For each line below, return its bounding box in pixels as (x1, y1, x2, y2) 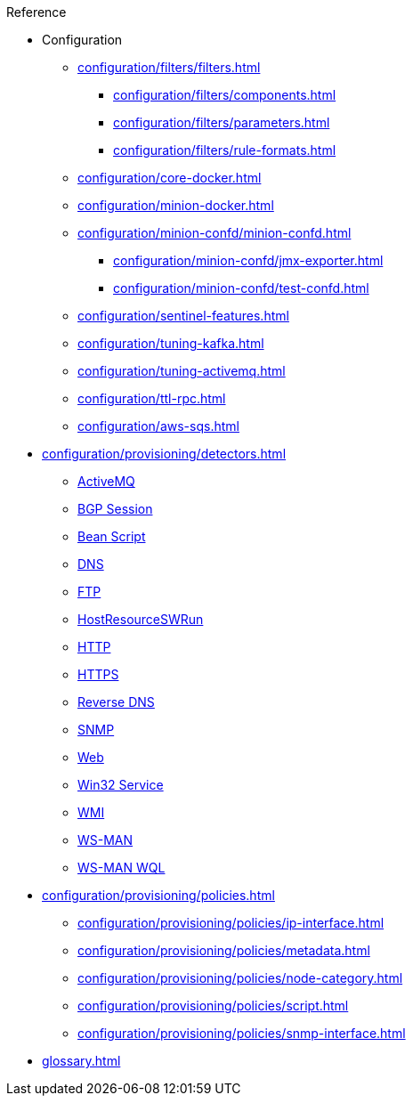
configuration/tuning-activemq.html (77, 363, 286, 378)
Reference (6, 4, 67, 20)
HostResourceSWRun (77, 612, 204, 627)
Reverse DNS (77, 694, 155, 710)
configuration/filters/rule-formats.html (113, 142, 336, 158)
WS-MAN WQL (77, 860, 166, 875)
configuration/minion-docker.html (77, 198, 274, 213)
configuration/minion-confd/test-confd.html (113, 280, 369, 296)
